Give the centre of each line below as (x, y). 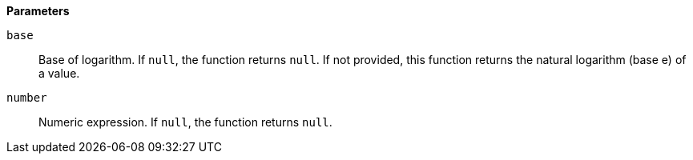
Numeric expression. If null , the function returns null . (185, 122)
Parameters (38, 11)
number (27, 98)
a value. (59, 73)
